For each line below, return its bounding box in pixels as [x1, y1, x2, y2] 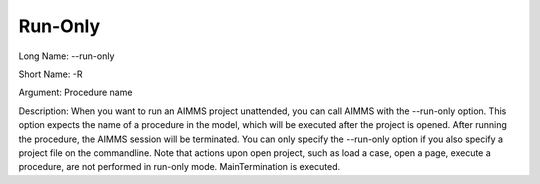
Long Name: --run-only [18, 50, 115, 62]
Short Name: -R [18, 68, 83, 80]
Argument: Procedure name [18, 86, 133, 99]
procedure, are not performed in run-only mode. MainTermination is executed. [18, 161, 341, 173]
